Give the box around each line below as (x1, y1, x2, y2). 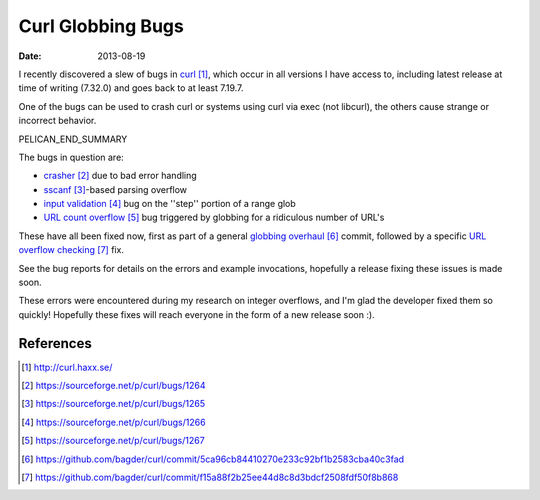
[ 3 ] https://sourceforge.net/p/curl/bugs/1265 (21, 398, 206, 410)
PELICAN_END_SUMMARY (18, 133, 128, 145)
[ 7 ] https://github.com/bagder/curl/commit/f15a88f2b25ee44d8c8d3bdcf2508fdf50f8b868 (21, 471, 399, 484)
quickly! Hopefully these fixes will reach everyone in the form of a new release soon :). (18, 308, 375, 320)
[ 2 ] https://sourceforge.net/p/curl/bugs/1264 (21, 380, 206, 392)
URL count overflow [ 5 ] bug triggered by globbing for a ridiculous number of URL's (43, 211, 385, 224)
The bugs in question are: (18, 151, 124, 163)
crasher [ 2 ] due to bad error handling (43, 170, 197, 182)
